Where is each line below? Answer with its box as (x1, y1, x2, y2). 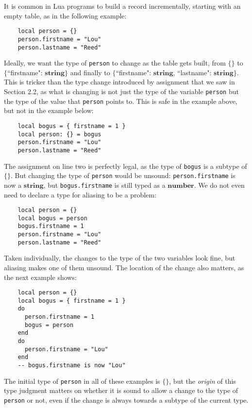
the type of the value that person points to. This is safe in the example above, (4, 96, 237, 106)
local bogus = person (17, 214, 87, 222)
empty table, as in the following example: (4, 10, 127, 20)
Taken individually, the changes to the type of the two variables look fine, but (4, 253, 235, 263)
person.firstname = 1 (24, 313, 95, 321)
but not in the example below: (4, 105, 94, 115)
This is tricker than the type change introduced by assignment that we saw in (4, 77, 235, 87)
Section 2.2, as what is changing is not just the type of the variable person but (4, 86, 239, 96)
